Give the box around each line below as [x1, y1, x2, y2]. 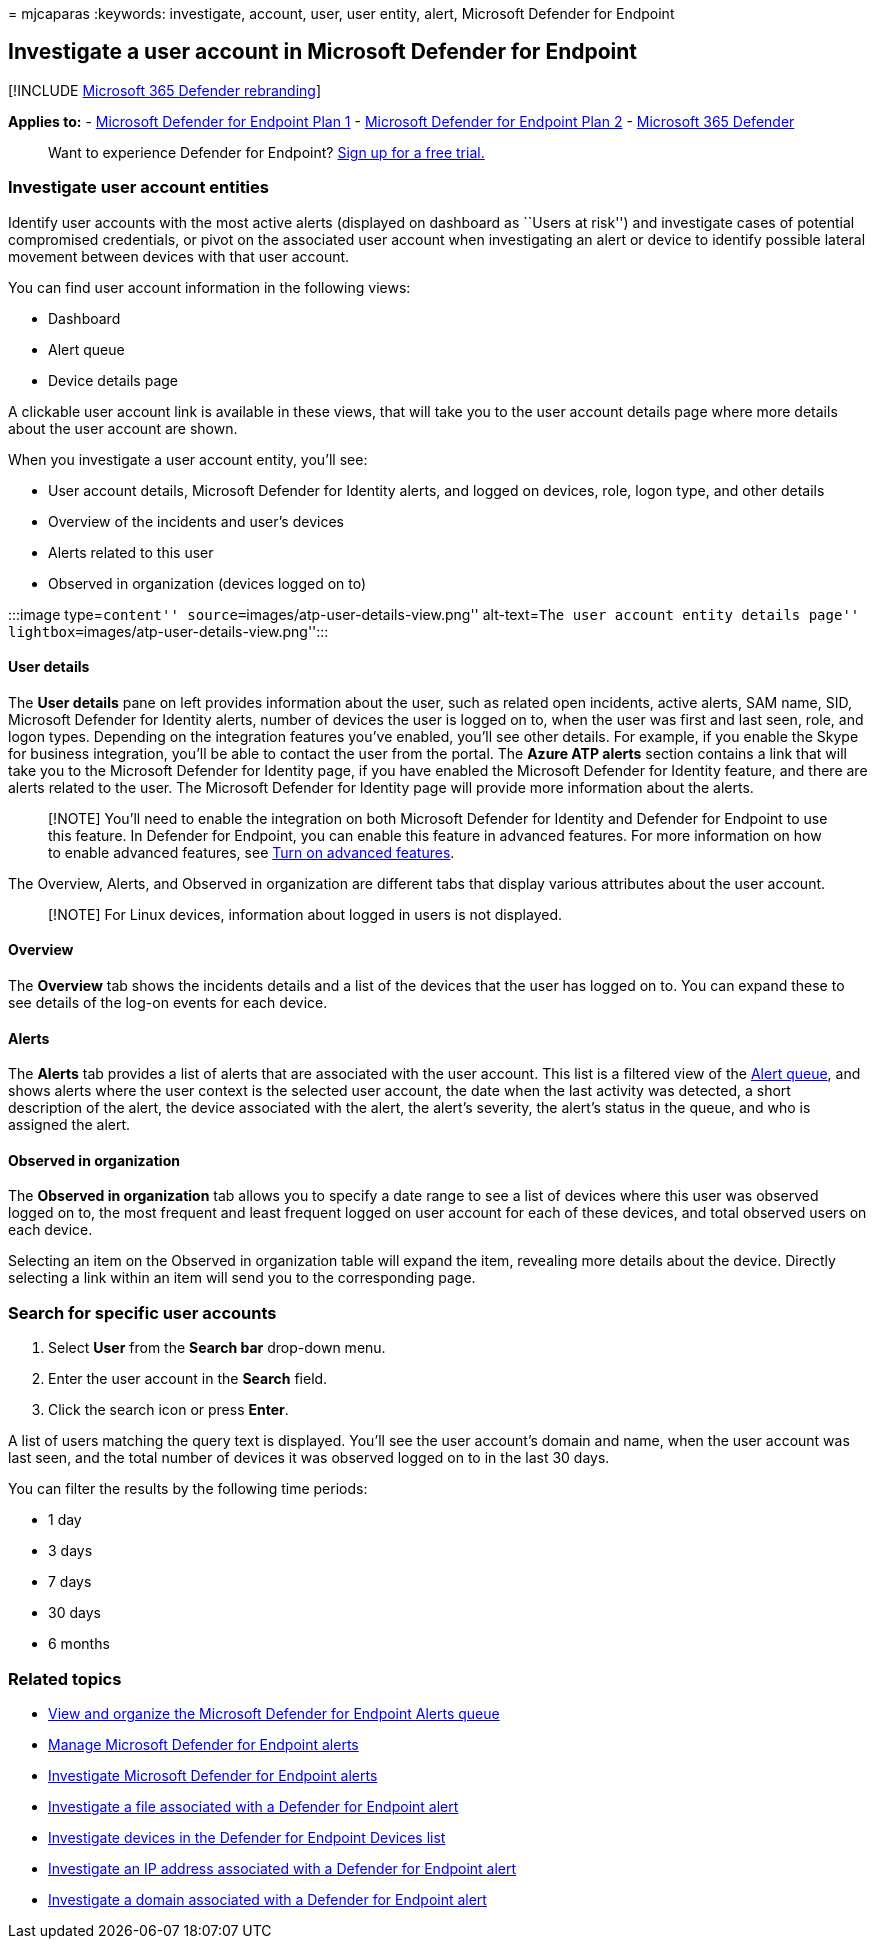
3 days [48, 1542, 93, 1560]
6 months [48, 1635, 110, 1653]
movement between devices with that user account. [8, 247, 350, 265]
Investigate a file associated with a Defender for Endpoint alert [48, 1797, 459, 1815]
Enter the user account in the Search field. [48, 1370, 328, 1388]
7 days [48, 1573, 92, 1591]
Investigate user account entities [8, 177, 269, 198]
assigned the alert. [8, 1116, 131, 1134]
